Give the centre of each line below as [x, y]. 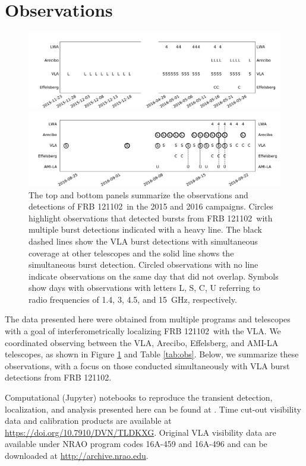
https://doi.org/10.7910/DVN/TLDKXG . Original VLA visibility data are [141, 432]
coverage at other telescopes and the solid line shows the [131, 253]
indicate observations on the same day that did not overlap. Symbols [154, 276]
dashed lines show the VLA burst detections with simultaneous [143, 241]
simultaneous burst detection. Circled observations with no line [143, 264]
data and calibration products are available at [88, 421]
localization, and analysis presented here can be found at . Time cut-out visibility [153, 409]
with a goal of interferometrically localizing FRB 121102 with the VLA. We [143, 331]
